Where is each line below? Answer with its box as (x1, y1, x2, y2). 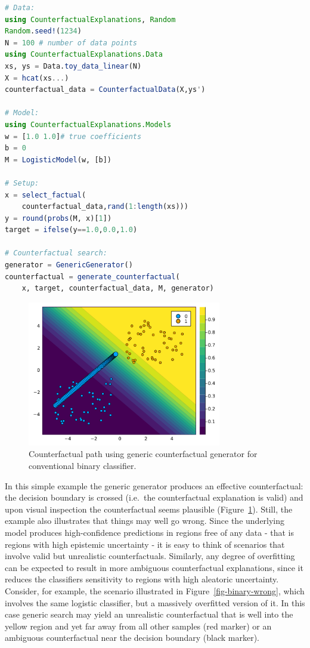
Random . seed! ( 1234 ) (5, 27, 82, 36)
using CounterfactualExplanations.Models (5, 120, 172, 129)
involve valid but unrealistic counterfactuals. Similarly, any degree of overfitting (5, 550, 295, 562)
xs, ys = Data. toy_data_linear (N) (5, 61, 142, 70)
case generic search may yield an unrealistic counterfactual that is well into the (5, 608, 293, 621)
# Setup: (5, 178, 39, 187)
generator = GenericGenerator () (5, 261, 133, 270)
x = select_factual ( (5, 190, 86, 199)
